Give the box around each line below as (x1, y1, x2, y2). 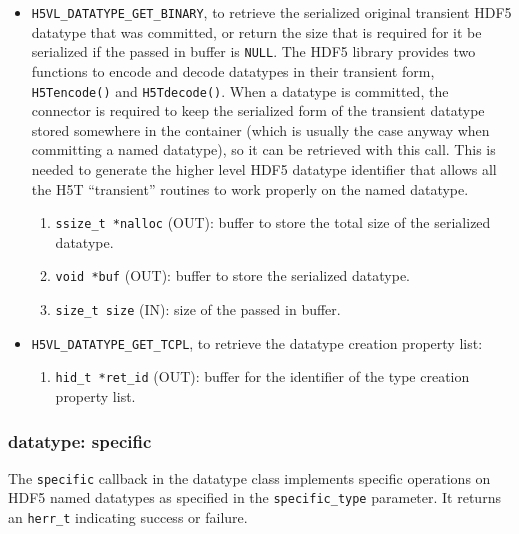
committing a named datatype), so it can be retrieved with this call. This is (31, 139, 496, 160)
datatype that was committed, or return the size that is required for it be (31, 21, 482, 42)
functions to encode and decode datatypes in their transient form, (31, 60, 435, 81)
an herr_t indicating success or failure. (8, 507, 248, 528)
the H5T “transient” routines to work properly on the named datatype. (31, 178, 469, 199)
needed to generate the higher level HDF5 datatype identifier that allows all (31, 158, 497, 179)
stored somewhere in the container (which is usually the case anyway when (31, 119, 490, 140)
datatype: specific (8, 428, 152, 453)
